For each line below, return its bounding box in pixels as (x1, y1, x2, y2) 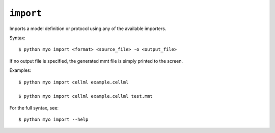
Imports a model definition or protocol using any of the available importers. (9, 25, 167, 32)
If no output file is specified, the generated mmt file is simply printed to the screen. (9, 58, 183, 64)
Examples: (9, 67, 32, 73)
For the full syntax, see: (9, 104, 59, 111)
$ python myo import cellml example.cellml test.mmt (18, 93, 153, 99)
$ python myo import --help (18, 117, 89, 122)
